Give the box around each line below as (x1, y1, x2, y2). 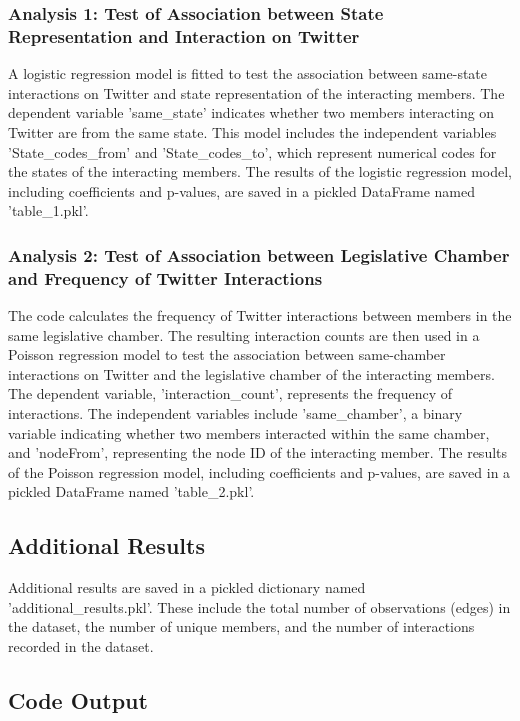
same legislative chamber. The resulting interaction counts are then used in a (8, 324, 480, 345)
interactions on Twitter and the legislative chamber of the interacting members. (8, 363, 495, 384)
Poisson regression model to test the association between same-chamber (8, 344, 446, 365)
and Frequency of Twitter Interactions (8, 265, 323, 290)
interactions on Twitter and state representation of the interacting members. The (8, 82, 505, 103)
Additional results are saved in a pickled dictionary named (8, 577, 366, 598)
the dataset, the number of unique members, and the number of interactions (8, 616, 475, 637)
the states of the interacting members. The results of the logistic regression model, (8, 161, 512, 182)
